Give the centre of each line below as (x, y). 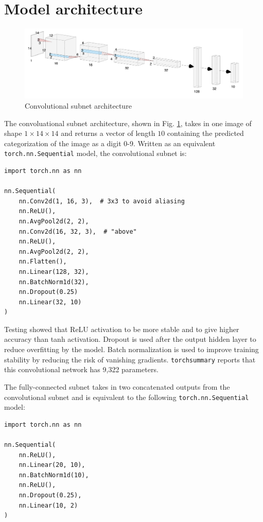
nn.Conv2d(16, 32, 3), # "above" (78, 231)
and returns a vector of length (108, 133)
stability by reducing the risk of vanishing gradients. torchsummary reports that (130, 359)
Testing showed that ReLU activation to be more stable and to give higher (122, 329)
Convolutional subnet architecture (78, 105)
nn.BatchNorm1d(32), (54, 282)
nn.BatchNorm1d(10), (54, 475)
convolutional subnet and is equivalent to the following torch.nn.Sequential (127, 397)
